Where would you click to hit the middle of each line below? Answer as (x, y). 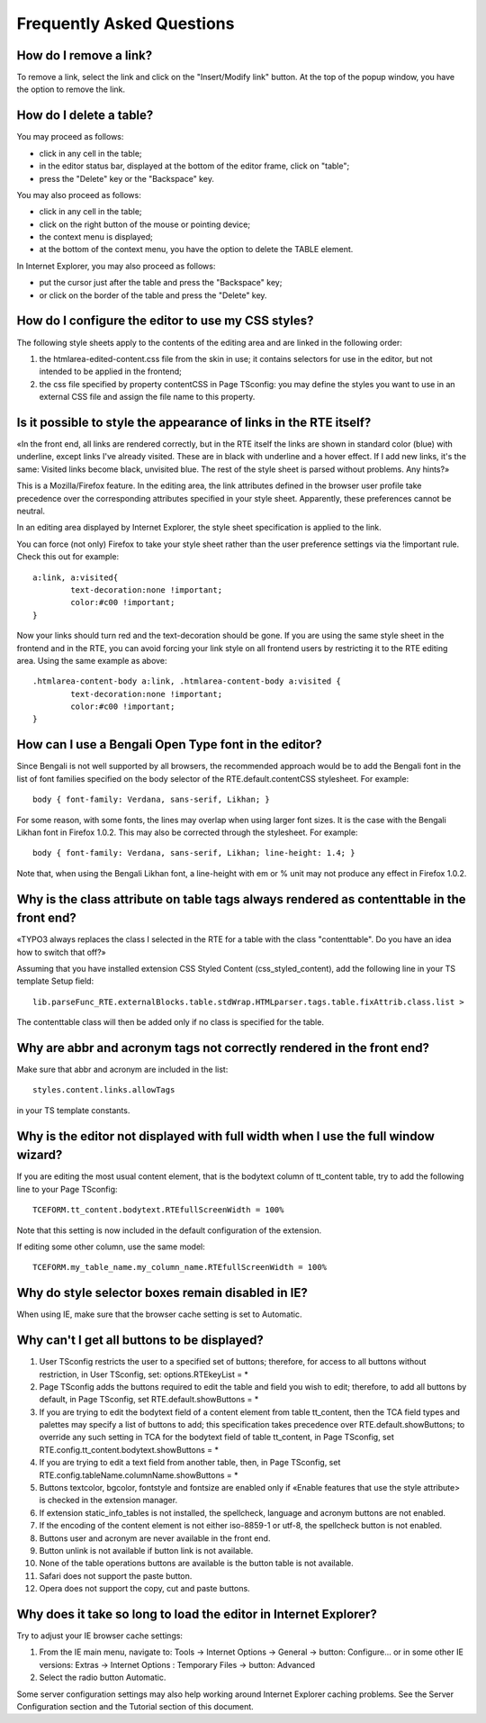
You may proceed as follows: (70, 137)
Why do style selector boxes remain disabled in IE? (162, 1293)
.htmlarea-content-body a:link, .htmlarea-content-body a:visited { (187, 681)
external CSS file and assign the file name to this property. (147, 397)
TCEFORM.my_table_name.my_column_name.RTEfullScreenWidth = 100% (180, 1267)
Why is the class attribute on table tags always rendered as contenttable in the (242, 899)
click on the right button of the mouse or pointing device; (145, 224)
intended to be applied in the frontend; (110, 372)
